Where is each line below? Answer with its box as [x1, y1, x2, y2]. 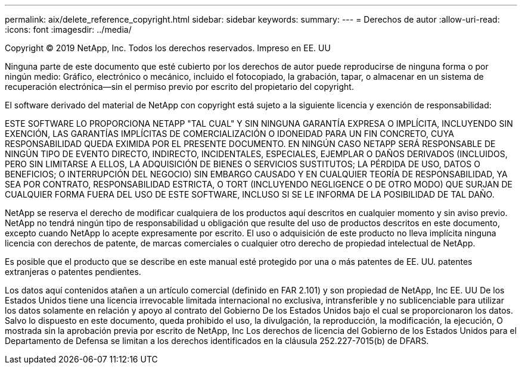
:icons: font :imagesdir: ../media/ [5, 24, 132, 35]
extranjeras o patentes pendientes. [5, 267, 141, 277]
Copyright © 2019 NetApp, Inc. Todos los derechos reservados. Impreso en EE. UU [5, 43, 331, 53]
